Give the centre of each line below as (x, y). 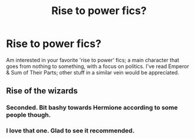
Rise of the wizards (42, 91)
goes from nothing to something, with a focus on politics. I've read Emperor (98, 66)
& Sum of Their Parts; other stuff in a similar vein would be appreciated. (93, 72)
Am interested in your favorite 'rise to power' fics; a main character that (93, 60)
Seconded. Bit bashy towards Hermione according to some (92, 108)
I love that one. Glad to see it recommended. (70, 131)
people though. (29, 115)
